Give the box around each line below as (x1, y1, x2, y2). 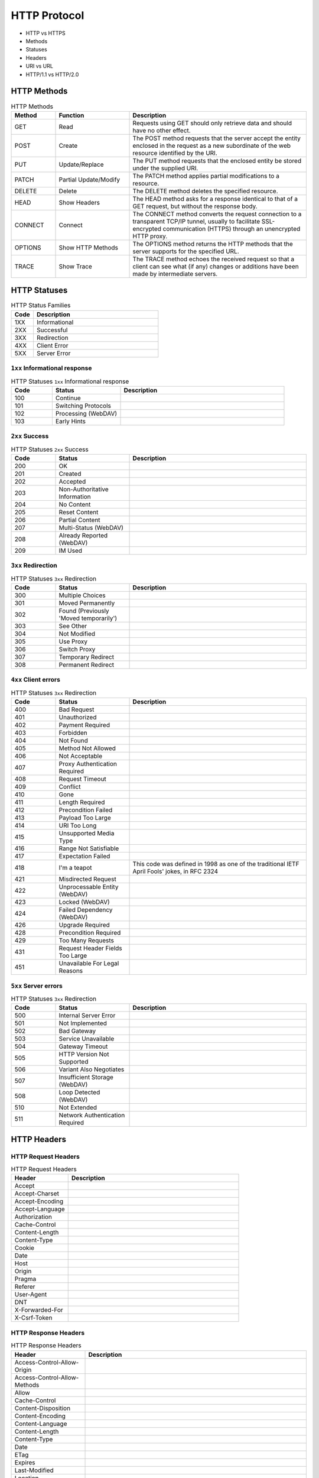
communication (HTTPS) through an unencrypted (162, 225, 301, 233)
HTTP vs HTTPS (25, 30, 66, 37)
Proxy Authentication (58, 760, 118, 768)
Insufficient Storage (58, 1073, 113, 1081)
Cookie (14, 1244, 35, 1252)
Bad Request (58, 705, 95, 714)
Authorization (14, 1213, 53, 1221)
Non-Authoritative (58, 485, 109, 493)
